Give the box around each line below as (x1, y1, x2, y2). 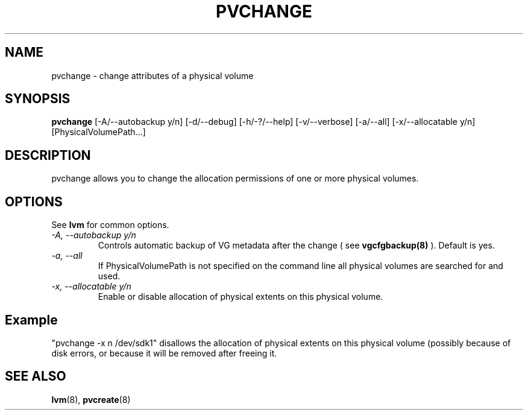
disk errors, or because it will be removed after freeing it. (51, 347, 277, 358)
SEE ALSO (5, 369, 66, 384)
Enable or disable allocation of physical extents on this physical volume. (98, 291, 383, 302)
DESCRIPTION (5, 147, 91, 163)
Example (5, 312, 58, 328)
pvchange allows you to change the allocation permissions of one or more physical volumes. (51, 173, 419, 184)
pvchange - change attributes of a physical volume (51, 70, 254, 81)
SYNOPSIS (5, 91, 71, 107)
